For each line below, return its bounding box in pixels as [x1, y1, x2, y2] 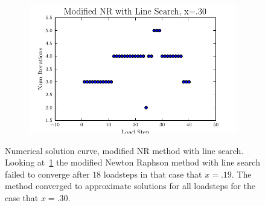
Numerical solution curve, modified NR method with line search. [5, 144, 244, 156]
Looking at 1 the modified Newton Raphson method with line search [5, 156, 260, 169]
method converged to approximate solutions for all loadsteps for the [5, 179, 256, 192]
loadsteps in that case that [103, 167, 202, 180]
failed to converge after [5, 167, 90, 180]
